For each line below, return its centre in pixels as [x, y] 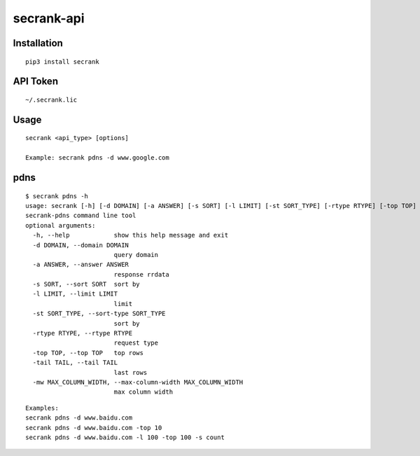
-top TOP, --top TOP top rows [88, 353]
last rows [131, 372]
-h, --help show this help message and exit [131, 235]
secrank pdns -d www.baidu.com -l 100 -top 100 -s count [125, 437]
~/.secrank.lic [51, 99]
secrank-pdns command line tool [81, 216]
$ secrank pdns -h [57, 196]
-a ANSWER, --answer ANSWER [81, 265]
